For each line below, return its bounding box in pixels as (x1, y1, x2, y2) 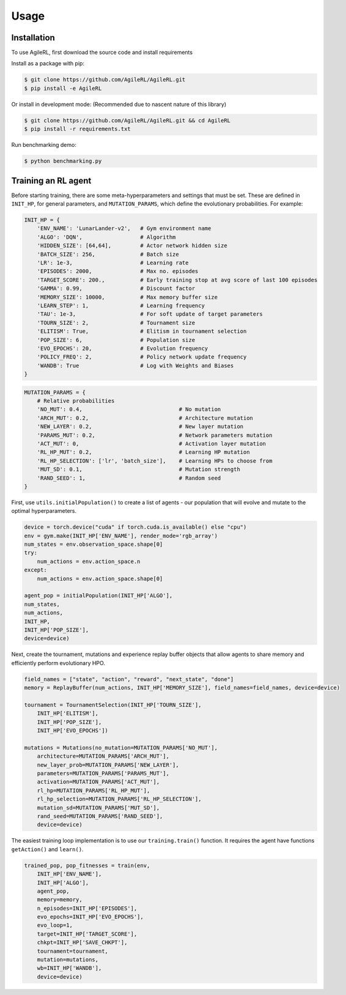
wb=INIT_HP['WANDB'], (37, 964, 102, 972)
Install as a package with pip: (11, 60, 85, 67)
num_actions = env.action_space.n (37, 557, 141, 565)
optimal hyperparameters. (11, 507, 76, 515)
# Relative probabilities (37, 398, 115, 404)
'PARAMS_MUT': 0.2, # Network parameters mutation (37, 431, 273, 439)
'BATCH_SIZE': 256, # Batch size (37, 251, 180, 258)
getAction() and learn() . (11, 845, 84, 853)
